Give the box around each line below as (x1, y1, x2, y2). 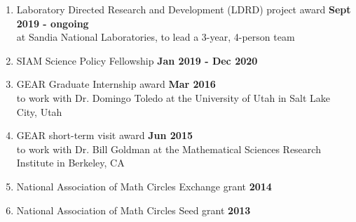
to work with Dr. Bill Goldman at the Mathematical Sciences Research (16, 141, 321, 156)
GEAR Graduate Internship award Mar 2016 (16, 77, 216, 91)
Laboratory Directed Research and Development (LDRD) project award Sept (16, 2, 351, 16)
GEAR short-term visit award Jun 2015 (16, 128, 193, 143)
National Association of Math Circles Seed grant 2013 (16, 202, 251, 217)
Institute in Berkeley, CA (16, 155, 125, 170)
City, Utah (16, 104, 62, 119)
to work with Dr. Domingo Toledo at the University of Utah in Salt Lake (16, 90, 331, 105)
